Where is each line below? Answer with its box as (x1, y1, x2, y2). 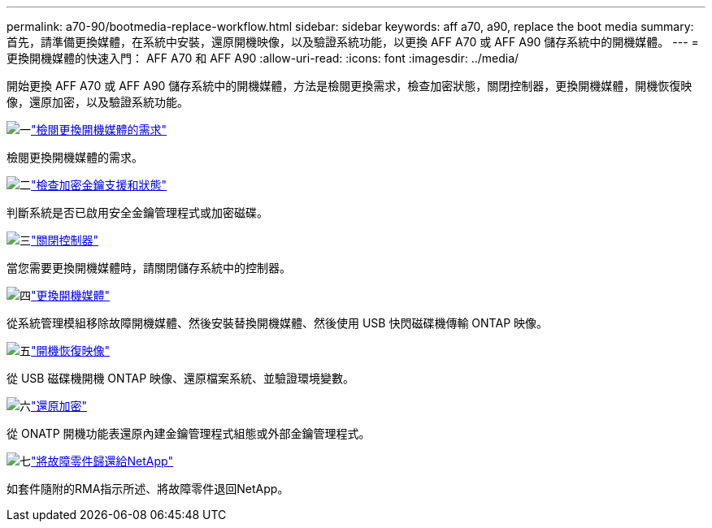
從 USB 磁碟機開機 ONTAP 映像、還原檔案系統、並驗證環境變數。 (7, 371, 355, 385)
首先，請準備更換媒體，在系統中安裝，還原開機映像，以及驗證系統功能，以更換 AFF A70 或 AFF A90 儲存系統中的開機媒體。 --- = (7, 35, 699, 49)
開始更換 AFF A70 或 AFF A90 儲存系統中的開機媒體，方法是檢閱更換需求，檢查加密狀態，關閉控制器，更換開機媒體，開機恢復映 (7, 79, 692, 93)
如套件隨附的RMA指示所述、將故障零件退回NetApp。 (7, 482, 289, 496)
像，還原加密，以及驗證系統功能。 (7, 95, 189, 109)
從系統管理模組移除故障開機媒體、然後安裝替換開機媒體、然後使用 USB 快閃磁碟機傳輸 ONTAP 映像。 (7, 316, 549, 330)
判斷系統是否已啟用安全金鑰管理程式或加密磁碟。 (7, 206, 268, 219)
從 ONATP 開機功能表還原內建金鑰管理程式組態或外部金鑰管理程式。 (7, 426, 371, 440)
